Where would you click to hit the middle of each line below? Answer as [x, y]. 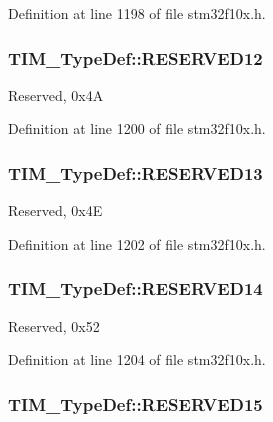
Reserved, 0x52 [54, 325]
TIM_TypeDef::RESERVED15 [135, 403]
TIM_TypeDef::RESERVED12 [135, 57]
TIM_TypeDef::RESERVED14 [135, 288]
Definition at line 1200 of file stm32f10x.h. [137, 128]
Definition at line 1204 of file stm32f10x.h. [137, 359]
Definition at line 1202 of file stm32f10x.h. [137, 243]
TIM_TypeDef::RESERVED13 [135, 172]
